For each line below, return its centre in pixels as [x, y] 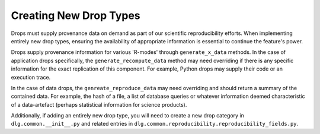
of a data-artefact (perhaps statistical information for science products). [99, 104]
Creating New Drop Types [76, 15]
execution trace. [31, 77]
